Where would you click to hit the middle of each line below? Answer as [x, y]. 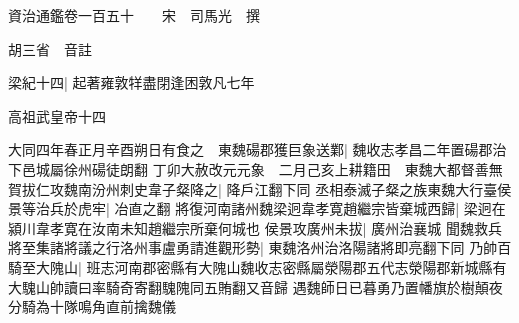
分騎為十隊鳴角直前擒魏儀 [92, 306]
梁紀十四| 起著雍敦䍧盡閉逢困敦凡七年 [131, 82]
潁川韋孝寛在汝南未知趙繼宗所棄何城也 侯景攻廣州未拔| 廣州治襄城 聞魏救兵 [255, 227]
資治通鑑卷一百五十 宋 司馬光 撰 [134, 15]
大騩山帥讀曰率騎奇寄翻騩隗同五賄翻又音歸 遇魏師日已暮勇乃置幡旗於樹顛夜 [255, 286]
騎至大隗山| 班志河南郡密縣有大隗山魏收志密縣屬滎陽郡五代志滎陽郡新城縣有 [257, 266]
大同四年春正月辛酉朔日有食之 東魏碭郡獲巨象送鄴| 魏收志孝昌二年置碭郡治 [257, 149]
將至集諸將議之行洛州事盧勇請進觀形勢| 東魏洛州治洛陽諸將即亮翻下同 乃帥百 [260, 247]
